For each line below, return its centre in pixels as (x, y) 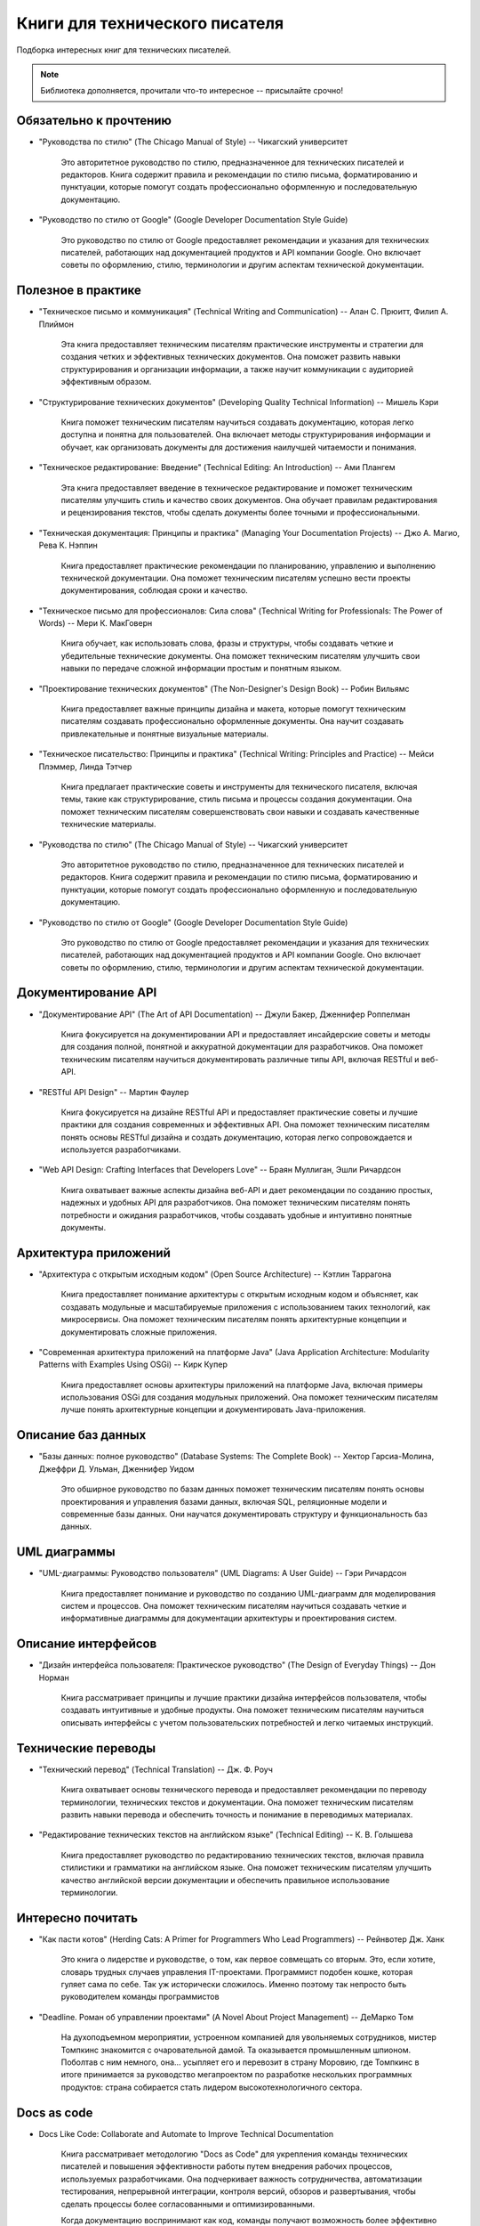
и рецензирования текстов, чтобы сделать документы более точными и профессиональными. (240, 513)
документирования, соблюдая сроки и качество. (154, 590)
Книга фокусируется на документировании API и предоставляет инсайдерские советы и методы (246, 1034)
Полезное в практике (79, 291)
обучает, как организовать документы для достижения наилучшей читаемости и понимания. (239, 447)
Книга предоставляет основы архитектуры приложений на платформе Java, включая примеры (242, 1385)
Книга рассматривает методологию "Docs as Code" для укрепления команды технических (234, 2154)
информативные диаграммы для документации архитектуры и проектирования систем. (229, 1618)
